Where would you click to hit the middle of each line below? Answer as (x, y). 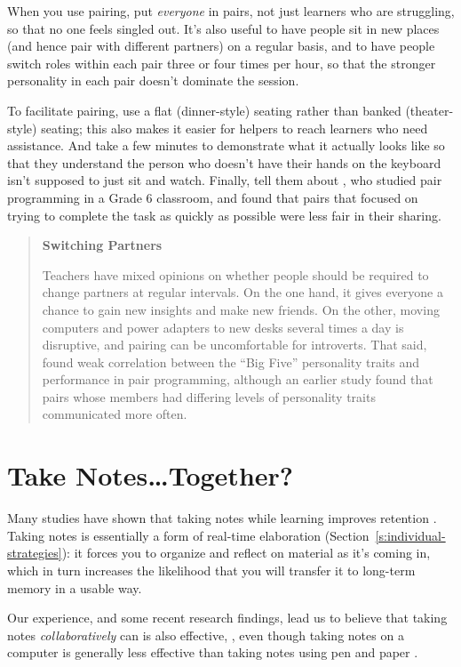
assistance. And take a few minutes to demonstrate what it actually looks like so (226, 145)
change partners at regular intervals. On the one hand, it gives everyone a (242, 292)
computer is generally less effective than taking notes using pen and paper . (213, 652)
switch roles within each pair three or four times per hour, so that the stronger (222, 63)
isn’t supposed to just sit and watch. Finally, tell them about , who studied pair (225, 180)
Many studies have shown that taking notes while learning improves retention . (222, 518)
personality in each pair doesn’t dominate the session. (153, 80)
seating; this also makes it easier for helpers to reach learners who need (234, 128)
